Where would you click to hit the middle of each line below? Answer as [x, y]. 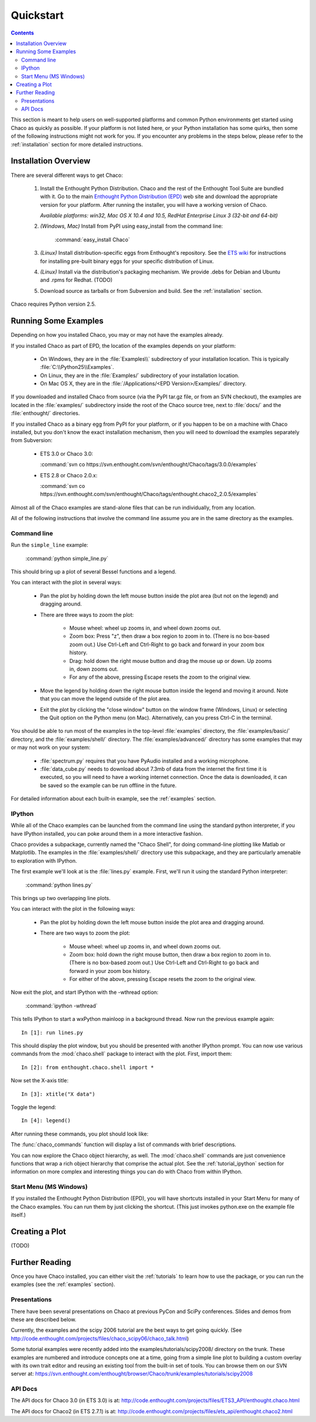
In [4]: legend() [46, 1121]
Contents [23, 33]
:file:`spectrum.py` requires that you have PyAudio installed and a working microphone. [145, 761]
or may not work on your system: [51, 747]
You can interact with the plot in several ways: [66, 582]
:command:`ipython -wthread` [61, 1006]
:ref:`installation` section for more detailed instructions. [77, 144]
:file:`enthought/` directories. [45, 413]
